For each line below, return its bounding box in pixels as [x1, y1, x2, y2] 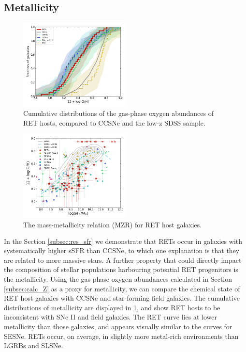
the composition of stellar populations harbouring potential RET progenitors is [4, 264, 238, 274]
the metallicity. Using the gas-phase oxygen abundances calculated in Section [4, 274, 232, 284]
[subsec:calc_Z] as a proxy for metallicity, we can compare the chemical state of [4, 283, 240, 293]
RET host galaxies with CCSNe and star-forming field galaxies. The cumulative [4, 293, 240, 303]
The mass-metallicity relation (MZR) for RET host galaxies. [23, 220, 202, 230]
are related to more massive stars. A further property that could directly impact [4, 255, 242, 265]
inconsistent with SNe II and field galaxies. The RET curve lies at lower [4, 312, 217, 322]
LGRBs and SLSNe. [4, 340, 63, 351]
